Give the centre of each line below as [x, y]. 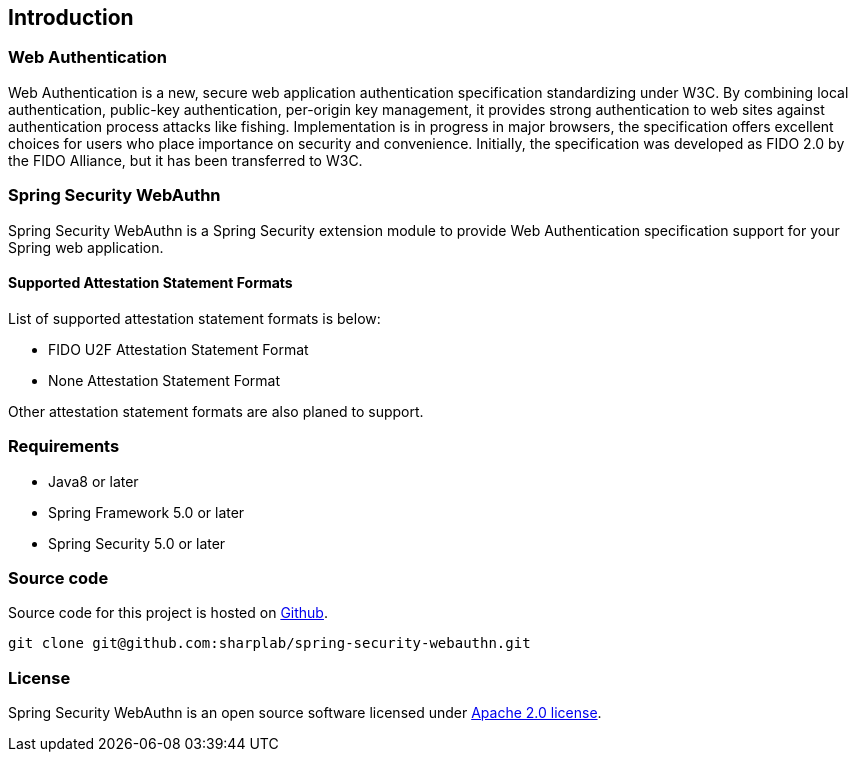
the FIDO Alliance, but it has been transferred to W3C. [185, 160]
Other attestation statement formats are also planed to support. [216, 411]
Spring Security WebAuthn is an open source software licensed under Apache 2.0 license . [305, 713]
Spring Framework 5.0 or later [146, 512]
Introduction [71, 17]
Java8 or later [93, 481]
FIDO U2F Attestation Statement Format [178, 349]
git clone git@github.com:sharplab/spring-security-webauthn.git [269, 643]
